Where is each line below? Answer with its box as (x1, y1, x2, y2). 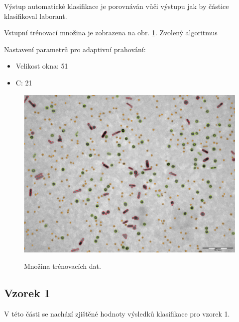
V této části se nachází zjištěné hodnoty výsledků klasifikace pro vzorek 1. (4, 309, 230, 319)
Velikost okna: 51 (15, 61, 68, 71)
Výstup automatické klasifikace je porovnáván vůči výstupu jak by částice (4, 1, 229, 11)
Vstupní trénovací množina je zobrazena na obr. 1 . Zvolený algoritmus (4, 27, 218, 38)
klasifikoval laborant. (4, 10, 67, 21)
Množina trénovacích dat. (24, 261, 101, 271)
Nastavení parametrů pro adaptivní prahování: (4, 44, 146, 54)
